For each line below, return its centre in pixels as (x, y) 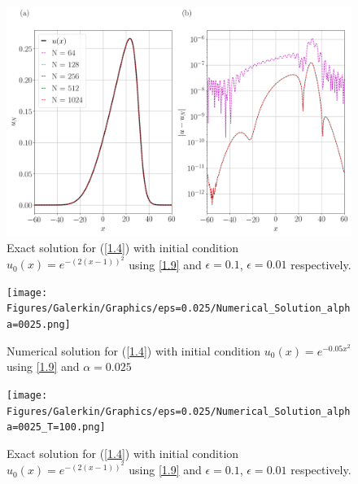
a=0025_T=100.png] (56, 427)
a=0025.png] (39, 325)
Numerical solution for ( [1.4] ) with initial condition (134, 350)
